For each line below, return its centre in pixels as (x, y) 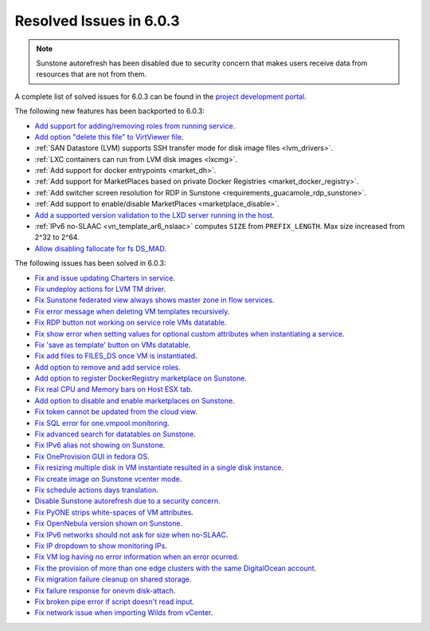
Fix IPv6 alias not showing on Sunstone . (100, 445)
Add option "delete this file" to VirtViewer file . (109, 136)
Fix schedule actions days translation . (96, 490)
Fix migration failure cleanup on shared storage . (113, 579)
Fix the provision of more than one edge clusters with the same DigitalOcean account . (176, 568)
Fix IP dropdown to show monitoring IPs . (101, 546)
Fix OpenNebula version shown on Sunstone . (109, 523)
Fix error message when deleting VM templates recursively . (132, 311)
